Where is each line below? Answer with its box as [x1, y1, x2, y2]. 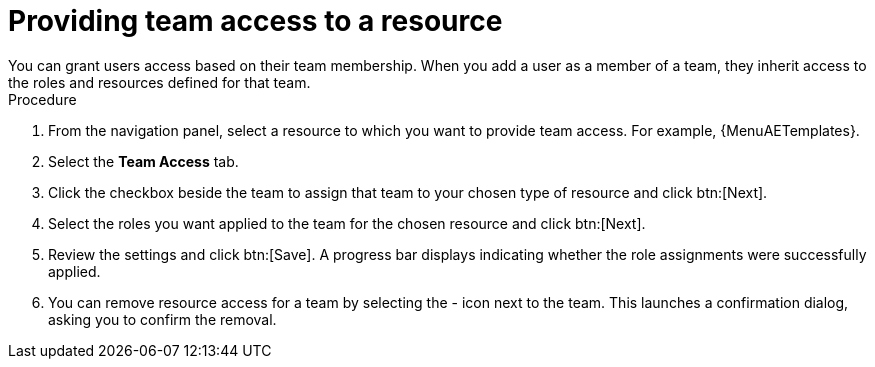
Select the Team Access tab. [48, 152, 239, 170]
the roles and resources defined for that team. [8, 73, 311, 91]
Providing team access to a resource [8, 4, 503, 38]
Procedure [8, 90, 77, 108]
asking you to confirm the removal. [48, 310, 277, 328]
